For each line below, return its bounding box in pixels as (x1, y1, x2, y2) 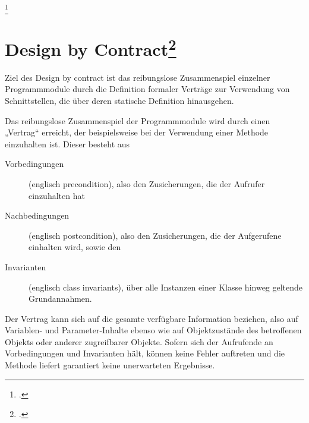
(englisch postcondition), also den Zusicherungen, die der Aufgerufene (29, 229, 282, 241)
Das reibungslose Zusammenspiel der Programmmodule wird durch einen (5, 114, 270, 127)
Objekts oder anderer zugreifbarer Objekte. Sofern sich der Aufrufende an (5, 335, 273, 348)
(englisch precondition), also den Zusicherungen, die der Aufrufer (29, 177, 265, 190)
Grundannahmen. (29, 292, 92, 305)
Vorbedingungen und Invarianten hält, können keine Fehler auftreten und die (5, 347, 285, 359)
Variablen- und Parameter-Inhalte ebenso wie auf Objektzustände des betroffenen (5, 324, 302, 336)
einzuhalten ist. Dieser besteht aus (5, 137, 130, 150)
